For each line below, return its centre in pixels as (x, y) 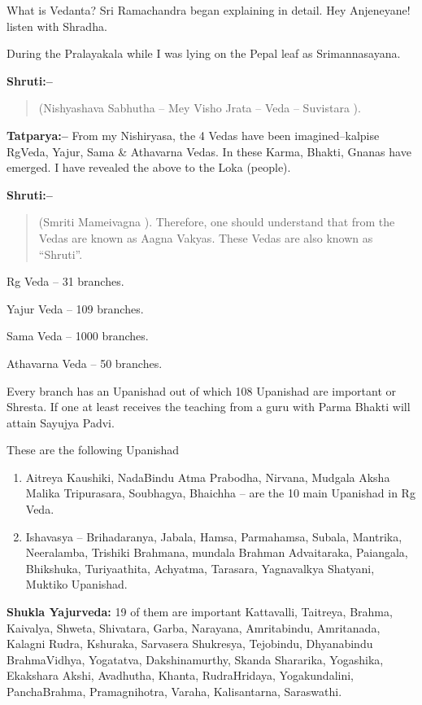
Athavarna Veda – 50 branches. (85, 363)
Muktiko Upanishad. (76, 584)
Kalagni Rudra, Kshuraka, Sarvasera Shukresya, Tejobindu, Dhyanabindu (190, 644)
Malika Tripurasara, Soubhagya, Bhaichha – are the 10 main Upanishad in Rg (220, 493)
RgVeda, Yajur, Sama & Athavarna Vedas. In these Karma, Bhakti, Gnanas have (209, 151)
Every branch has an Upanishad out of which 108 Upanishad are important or (202, 390)
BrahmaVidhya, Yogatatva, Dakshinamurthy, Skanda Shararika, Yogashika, (195, 659)
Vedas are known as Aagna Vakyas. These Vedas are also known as (206, 237)
